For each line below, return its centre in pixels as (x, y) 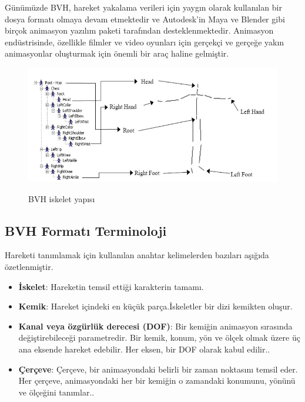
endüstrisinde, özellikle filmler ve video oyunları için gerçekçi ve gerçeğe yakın (145, 42)
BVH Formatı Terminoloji (86, 230)
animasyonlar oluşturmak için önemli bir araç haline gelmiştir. (117, 53)
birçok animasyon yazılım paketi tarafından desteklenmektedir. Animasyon (139, 30)
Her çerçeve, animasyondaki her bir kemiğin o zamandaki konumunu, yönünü (157, 380)
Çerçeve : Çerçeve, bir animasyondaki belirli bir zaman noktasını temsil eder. (158, 369)
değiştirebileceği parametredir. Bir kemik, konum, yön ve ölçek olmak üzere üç (159, 337)
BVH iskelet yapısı (62, 198)
